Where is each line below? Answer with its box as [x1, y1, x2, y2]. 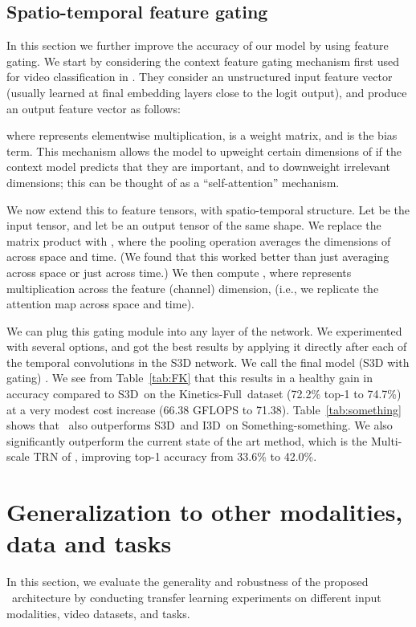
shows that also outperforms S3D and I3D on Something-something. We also [6, 417, 393, 434]
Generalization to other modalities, [6, 495, 403, 528]
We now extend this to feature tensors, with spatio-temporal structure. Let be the [6, 201, 410, 218]
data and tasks [6, 527, 172, 560]
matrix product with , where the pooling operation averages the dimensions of [6, 232, 391, 249]
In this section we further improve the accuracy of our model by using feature [6, 37, 389, 54]
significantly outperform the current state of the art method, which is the [6, 432, 368, 449]
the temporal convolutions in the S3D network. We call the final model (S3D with [6, 353, 410, 370]
